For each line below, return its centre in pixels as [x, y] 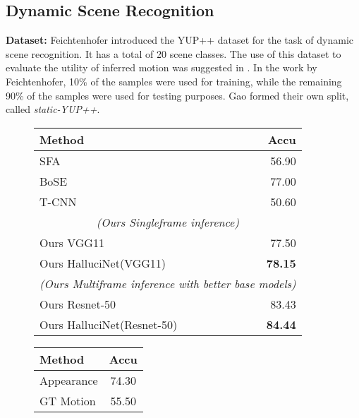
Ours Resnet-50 [78, 304]
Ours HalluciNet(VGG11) [103, 263]
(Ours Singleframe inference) [168, 222]
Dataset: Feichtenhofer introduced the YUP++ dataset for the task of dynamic [180, 40]
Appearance [69, 380]
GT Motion [68, 400]
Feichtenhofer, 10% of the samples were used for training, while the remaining [174, 81]
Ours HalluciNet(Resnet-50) [109, 324]
